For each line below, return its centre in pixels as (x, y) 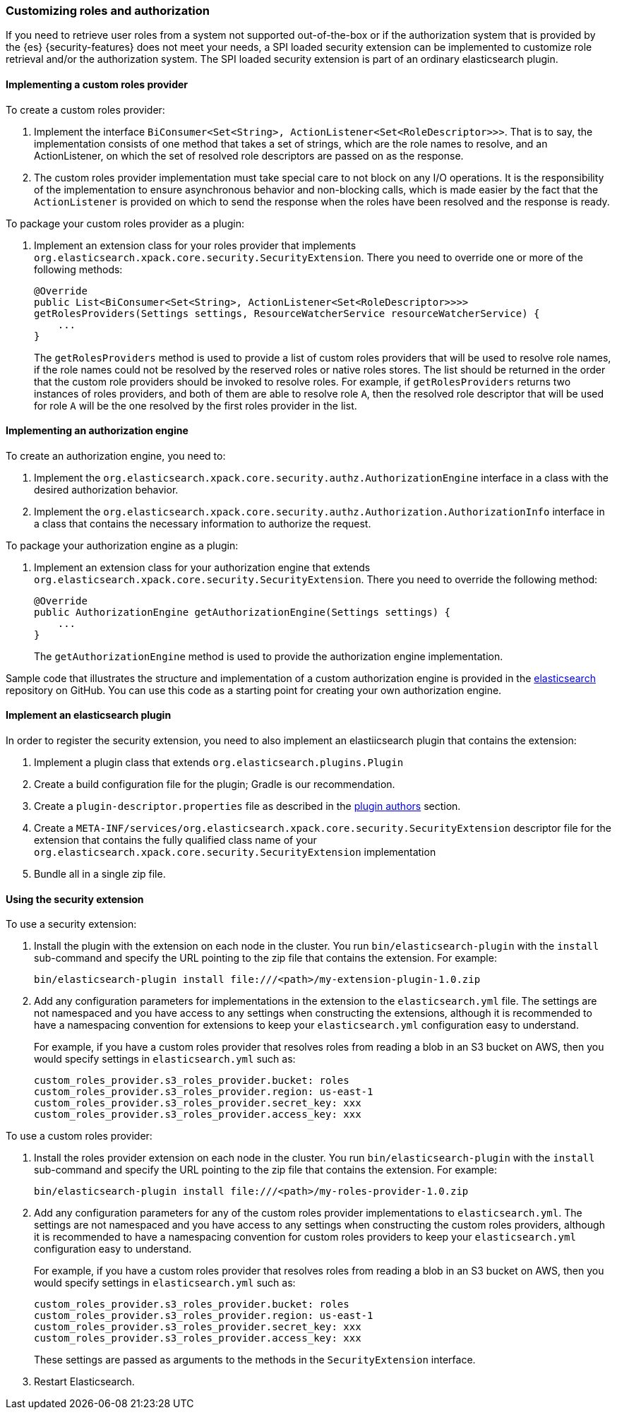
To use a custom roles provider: (79, 1136)
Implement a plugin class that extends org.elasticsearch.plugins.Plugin (219, 763)
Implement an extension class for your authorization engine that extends (202, 567)
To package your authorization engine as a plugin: (122, 545)
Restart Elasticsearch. (84, 1382)
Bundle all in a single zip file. (100, 874)
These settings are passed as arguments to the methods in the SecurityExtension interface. (255, 1360)
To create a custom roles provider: (85, 109)
